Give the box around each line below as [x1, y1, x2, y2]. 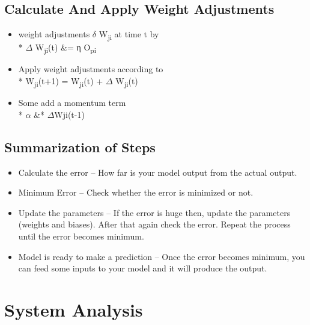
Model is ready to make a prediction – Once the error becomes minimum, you [18, 250, 305, 262]
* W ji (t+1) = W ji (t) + [18, 75, 103, 88]
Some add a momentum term [18, 96, 126, 109]
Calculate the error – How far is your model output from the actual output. [18, 166, 297, 178]
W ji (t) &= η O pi [35, 41, 97, 55]
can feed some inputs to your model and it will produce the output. [18, 262, 267, 274]
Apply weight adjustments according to [18, 63, 163, 75]
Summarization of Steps [4, 137, 156, 156]
